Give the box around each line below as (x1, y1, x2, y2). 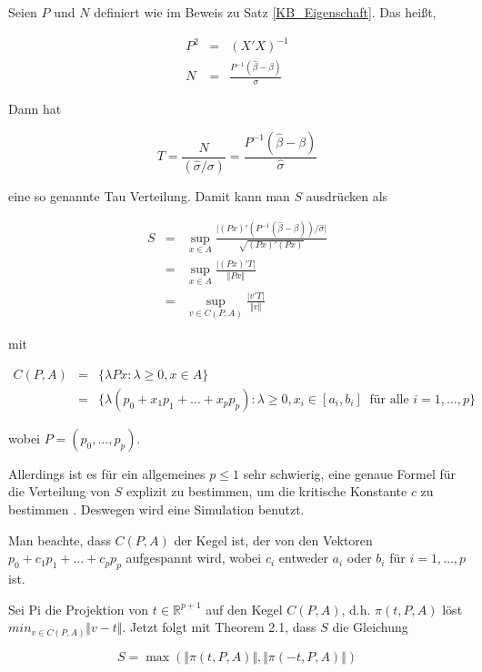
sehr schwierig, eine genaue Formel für (243, 463, 457, 483)
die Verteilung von (8, 482, 111, 501)
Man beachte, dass (8, 530, 111, 549)
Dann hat (8, 99, 62, 118)
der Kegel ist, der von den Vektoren (174, 530, 373, 549)
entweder (278, 548, 328, 567)
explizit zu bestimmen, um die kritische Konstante (126, 482, 407, 501)
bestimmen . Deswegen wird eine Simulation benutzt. (8, 499, 305, 518)
